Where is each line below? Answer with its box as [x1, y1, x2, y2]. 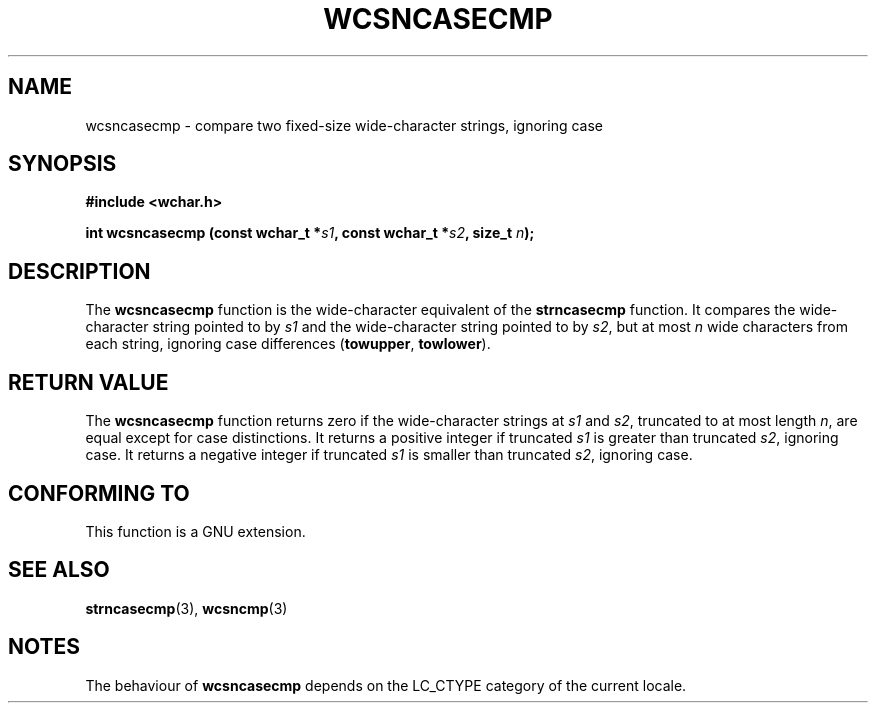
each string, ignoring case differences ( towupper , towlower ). [85, 335, 491, 353]
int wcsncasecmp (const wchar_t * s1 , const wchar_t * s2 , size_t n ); [85, 224, 535, 242]
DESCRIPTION [8, 258, 151, 284]
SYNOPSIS [8, 151, 117, 177]
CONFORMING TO [8, 480, 190, 506]
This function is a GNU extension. [85, 522, 306, 540]
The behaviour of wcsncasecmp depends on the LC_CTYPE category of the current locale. [85, 676, 687, 694]
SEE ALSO [8, 557, 110, 583]
